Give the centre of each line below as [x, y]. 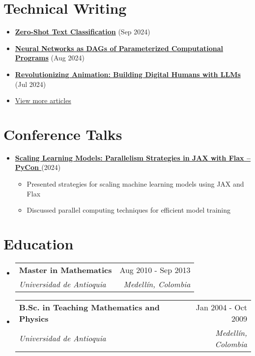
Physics [34, 318]
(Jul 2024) [30, 84]
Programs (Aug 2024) [50, 58]
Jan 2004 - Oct [221, 307]
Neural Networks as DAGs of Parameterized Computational [119, 48]
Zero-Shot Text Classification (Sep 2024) [83, 32]
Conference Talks [63, 134]
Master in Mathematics [65, 270]
